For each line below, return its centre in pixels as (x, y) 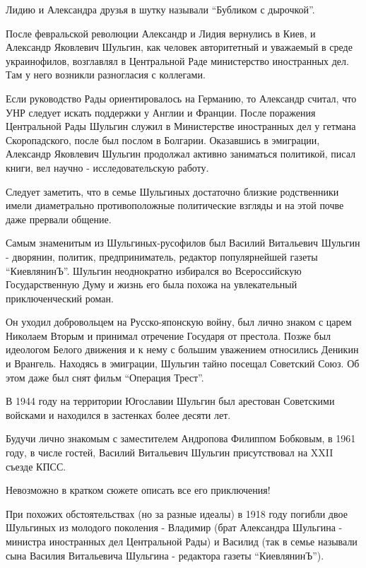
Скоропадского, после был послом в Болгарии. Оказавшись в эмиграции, (163, 140)
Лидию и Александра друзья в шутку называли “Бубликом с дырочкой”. (160, 9)
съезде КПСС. (36, 466)
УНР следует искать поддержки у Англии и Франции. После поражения (161, 112)
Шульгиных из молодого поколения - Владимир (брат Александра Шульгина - (174, 527)
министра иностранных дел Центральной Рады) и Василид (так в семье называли (182, 541)
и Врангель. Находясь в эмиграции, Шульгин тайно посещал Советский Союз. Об (183, 363)
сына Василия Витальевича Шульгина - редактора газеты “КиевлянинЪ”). (165, 555)
